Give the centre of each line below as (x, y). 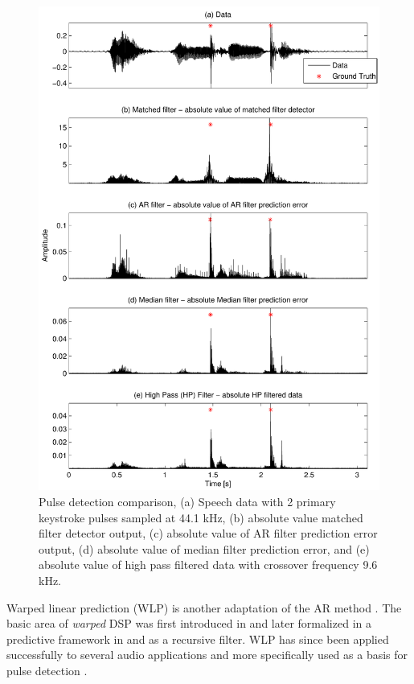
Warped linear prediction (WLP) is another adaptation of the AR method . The (204, 607)
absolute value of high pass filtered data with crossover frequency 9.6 (208, 565)
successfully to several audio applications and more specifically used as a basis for (207, 655)
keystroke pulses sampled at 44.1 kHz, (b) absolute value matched (201, 517)
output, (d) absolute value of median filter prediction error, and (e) (204, 548)
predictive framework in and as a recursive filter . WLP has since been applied (198, 639)
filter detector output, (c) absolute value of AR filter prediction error (208, 533)
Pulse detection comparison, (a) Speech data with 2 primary (187, 501)
